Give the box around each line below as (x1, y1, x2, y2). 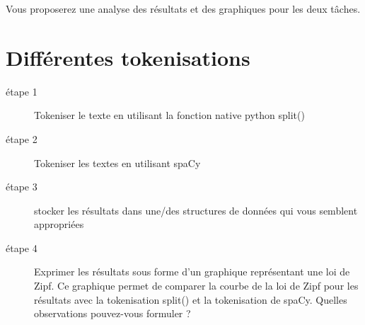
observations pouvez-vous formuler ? (34, 306, 191, 321)
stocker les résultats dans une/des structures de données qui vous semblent (34, 203, 358, 217)
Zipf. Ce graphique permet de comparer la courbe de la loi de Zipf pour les (34, 278, 359, 293)
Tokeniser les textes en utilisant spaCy (34, 155, 201, 170)
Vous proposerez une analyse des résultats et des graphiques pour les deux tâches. (6, 1, 361, 16)
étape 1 (6, 84, 37, 98)
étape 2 (6, 131, 37, 146)
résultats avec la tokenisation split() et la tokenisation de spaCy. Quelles (34, 292, 347, 307)
